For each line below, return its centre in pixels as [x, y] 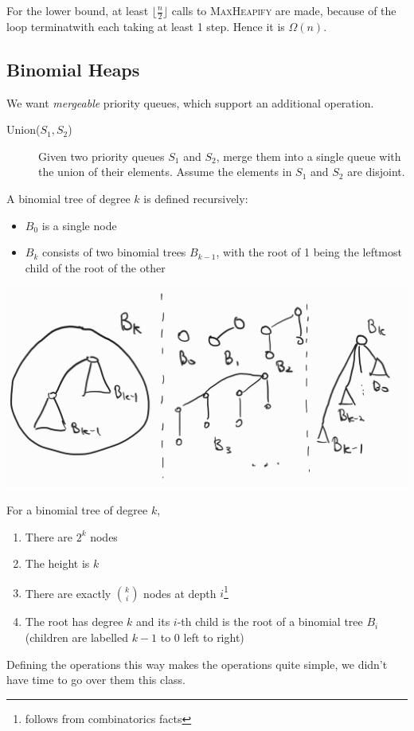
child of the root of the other [95, 267]
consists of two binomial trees [114, 252]
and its [153, 622]
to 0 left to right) [202, 637]
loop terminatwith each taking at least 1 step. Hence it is [146, 26]
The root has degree [74, 622]
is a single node [79, 225]
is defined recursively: [196, 198]
